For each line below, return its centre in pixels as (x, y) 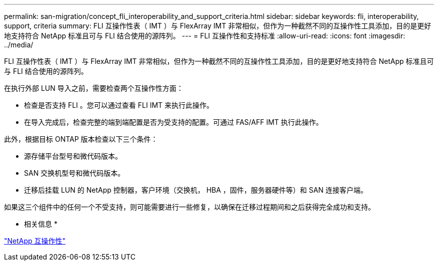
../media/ (19, 45)
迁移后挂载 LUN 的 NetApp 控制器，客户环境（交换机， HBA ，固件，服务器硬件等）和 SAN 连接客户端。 (196, 190)
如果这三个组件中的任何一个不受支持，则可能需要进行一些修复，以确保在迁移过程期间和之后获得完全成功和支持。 (189, 207)
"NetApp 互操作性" (35, 241)
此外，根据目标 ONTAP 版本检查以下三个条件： (81, 139)
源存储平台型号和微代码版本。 (73, 156)
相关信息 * (41, 224)
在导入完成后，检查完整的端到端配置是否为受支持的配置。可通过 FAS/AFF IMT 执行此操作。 (173, 122)
